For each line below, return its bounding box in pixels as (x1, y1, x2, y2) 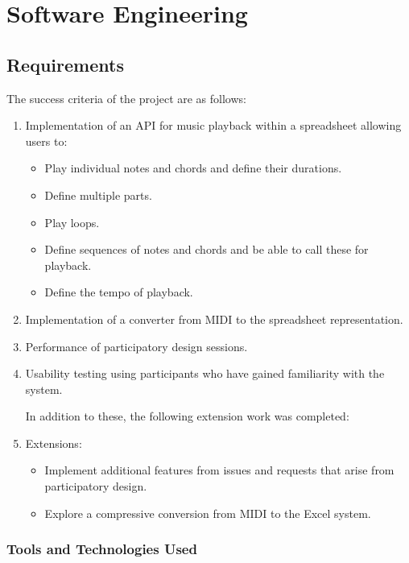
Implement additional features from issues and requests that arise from (44, 462, 395, 478)
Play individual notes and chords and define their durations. (44, 159, 342, 176)
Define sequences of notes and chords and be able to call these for (44, 241, 369, 258)
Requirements (6, 52, 124, 77)
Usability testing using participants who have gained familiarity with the (25, 365, 385, 382)
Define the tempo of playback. (44, 284, 193, 300)
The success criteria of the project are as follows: (6, 89, 246, 106)
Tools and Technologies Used (6, 539, 197, 559)
